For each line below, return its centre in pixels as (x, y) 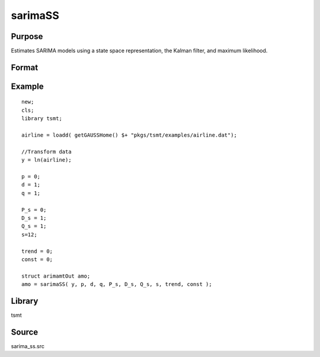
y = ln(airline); (47, 160)
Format (25, 67)
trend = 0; (37, 251)
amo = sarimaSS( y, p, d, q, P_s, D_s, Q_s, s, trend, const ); (117, 284)
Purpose (27, 36)
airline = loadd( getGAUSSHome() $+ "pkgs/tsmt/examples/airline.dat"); (129, 135)
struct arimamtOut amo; (56, 276)
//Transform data (47, 152)
